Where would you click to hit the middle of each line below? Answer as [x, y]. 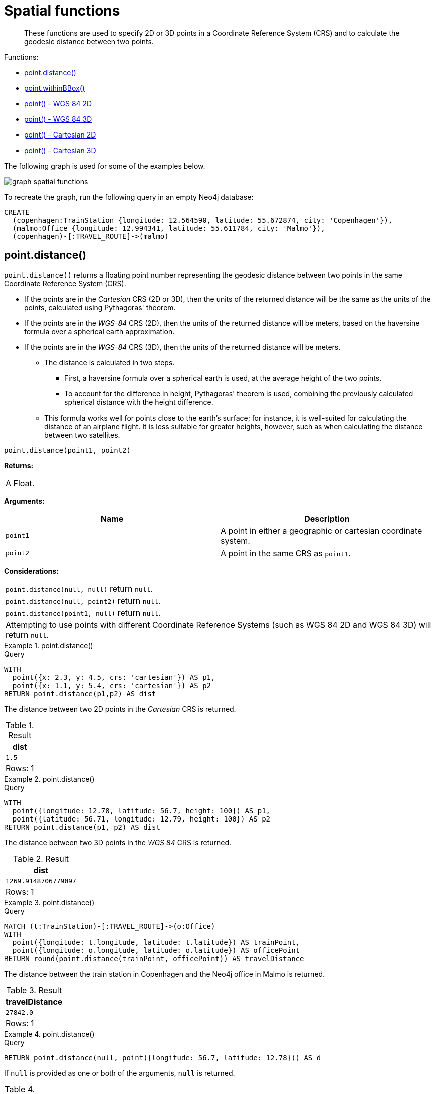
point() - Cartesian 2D [60, 134]
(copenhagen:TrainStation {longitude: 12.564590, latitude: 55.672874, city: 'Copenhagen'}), [202, 220]
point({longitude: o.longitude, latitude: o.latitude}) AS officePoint [156, 950]
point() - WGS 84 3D [58, 119]
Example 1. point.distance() [49, 645]
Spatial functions [62, 11]
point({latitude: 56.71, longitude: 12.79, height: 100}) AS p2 [141, 819]
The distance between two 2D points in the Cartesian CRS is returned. [120, 709]
